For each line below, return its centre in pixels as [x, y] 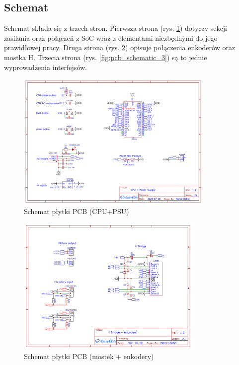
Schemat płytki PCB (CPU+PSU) [77, 211]
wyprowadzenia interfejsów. [45, 67]
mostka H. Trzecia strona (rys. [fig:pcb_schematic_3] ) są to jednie [106, 57]
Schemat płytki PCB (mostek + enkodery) [89, 356]
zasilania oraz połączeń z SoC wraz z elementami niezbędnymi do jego [111, 37]
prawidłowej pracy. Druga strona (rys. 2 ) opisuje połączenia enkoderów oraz [120, 47]
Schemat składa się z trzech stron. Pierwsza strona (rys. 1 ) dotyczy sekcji [116, 28]
